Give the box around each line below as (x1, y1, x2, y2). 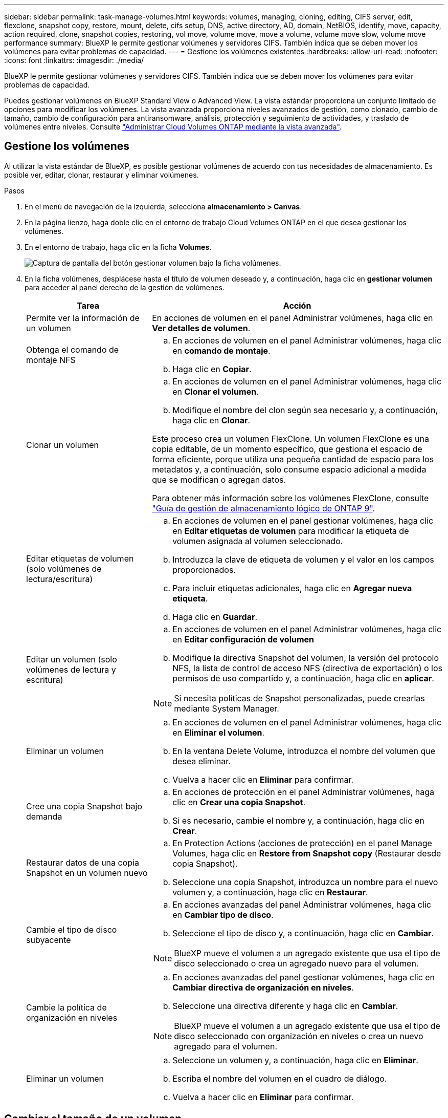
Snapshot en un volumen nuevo (26, 867, 148, 878)
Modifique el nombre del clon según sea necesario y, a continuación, (172, 404, 438, 415)
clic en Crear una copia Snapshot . (172, 797, 305, 807)
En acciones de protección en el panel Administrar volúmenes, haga (172, 786, 434, 797)
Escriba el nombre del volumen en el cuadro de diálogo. (172, 1073, 387, 1084)
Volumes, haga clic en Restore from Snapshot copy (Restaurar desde (172, 848, 441, 858)
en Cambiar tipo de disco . (172, 909, 274, 920)
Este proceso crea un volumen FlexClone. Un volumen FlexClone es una (152, 433, 429, 444)
